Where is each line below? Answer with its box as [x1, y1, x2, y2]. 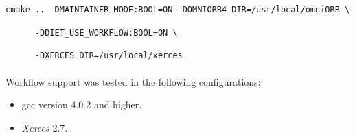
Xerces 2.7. [21, 120, 68, 134]
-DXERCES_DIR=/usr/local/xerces [34, 51, 183, 61]
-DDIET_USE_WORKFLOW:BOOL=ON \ [34, 27, 178, 38]
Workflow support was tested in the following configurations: [5, 74, 261, 88]
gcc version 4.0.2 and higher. [21, 97, 142, 112]
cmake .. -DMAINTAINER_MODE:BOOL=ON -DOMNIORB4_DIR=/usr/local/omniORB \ [5, 5, 350, 14]
